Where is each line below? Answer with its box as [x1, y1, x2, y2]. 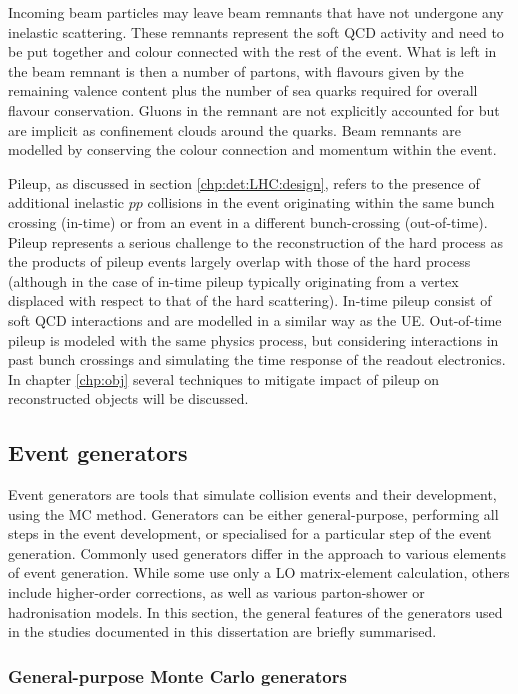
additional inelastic [8, 192, 124, 213]
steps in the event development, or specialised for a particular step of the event [8, 523, 492, 544]
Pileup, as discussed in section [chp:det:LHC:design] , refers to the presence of [8, 172, 480, 193]
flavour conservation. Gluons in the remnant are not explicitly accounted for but [8, 99, 500, 120]
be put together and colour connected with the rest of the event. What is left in [8, 41, 497, 62]
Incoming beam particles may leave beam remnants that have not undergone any [8, 2, 504, 22]
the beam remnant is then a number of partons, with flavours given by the [8, 60, 464, 81]
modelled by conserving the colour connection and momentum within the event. [8, 139, 497, 160]
